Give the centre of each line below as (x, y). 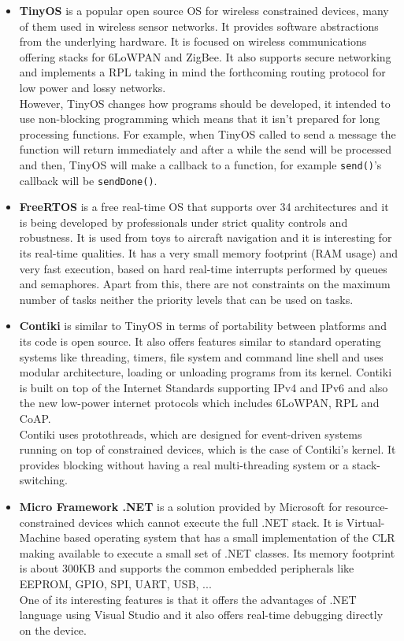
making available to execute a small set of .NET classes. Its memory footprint (207, 552)
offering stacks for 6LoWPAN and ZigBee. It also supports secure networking (205, 56)
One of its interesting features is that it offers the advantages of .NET (188, 599)
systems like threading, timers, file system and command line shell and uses (201, 356)
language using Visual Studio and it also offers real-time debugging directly (201, 615)
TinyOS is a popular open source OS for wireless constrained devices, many (204, 10)
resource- (367, 506)
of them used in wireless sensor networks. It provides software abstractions (199, 26)
